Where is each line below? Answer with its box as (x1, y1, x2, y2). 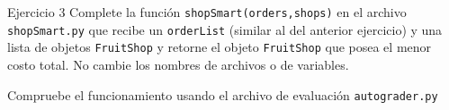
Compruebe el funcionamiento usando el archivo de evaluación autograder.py (7, 85, 438, 104)
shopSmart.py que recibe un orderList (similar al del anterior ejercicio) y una (7, 20, 443, 38)
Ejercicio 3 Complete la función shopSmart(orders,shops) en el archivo (7, 3, 407, 21)
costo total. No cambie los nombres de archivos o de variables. (7, 55, 349, 73)
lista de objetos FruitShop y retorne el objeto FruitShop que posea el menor (7, 38, 432, 56)
